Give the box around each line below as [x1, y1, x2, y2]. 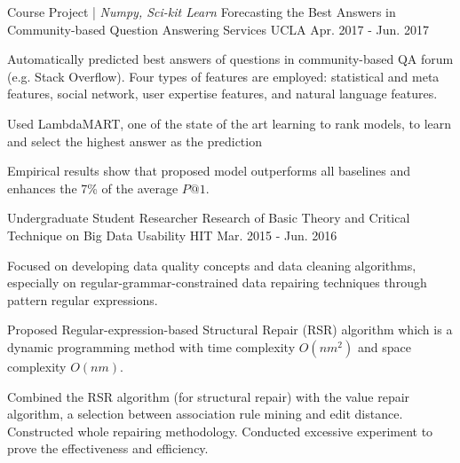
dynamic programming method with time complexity [7, 337, 296, 356]
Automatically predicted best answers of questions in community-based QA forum [7, 50, 454, 68]
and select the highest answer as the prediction [7, 131, 262, 150]
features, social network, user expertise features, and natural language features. [7, 84, 438, 103]
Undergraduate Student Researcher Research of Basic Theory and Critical [7, 208, 410, 227]
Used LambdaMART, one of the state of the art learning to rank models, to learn [7, 114, 452, 132]
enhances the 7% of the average [7, 178, 178, 197]
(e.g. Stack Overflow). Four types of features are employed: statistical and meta [7, 67, 440, 85]
